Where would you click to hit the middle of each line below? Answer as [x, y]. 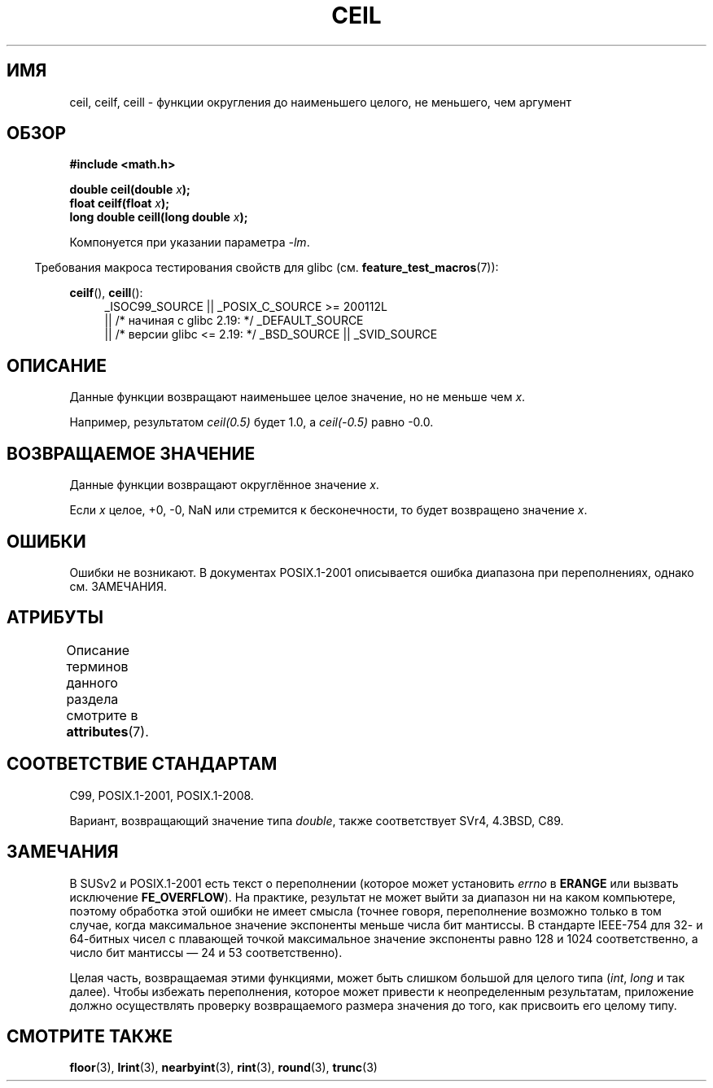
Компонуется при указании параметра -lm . [190, 243]
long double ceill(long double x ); [159, 217]
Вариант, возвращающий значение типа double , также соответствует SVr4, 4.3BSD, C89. [317, 820]
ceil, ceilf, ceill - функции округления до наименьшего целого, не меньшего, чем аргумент [321, 102]
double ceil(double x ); [130, 190]
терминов [97, 666]
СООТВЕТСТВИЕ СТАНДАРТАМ [142, 764]
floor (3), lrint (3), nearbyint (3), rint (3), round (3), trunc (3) [223, 1068]
